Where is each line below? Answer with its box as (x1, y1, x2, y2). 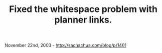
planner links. (54, 14, 113, 25)
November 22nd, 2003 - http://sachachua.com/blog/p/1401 (4, 42, 127, 48)
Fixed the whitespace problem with (9, 3, 158, 15)
